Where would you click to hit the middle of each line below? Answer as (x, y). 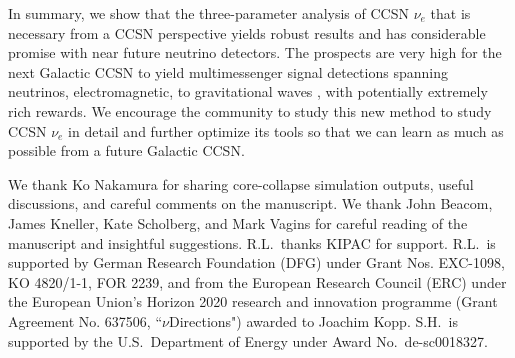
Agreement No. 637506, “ (85, 320)
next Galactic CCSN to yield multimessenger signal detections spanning (228, 71)
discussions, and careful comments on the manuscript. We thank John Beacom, (250, 203)
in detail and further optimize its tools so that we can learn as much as (286, 130)
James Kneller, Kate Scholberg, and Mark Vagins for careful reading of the (238, 222)
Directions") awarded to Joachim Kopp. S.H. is (313, 320)
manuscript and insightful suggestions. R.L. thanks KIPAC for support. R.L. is (252, 242)
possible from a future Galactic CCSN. (126, 150)
